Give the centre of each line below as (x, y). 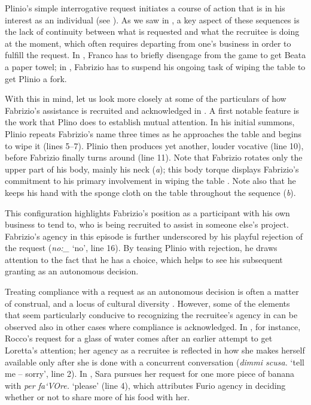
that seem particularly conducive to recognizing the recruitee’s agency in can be (151, 315)
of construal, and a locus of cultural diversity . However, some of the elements (147, 303)
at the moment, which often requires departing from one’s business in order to (148, 43)
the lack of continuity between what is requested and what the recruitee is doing (152, 31)
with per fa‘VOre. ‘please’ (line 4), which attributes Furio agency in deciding (145, 385)
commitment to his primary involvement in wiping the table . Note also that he (150, 181)
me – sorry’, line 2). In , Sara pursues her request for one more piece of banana (150, 374)
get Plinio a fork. (36, 78)
